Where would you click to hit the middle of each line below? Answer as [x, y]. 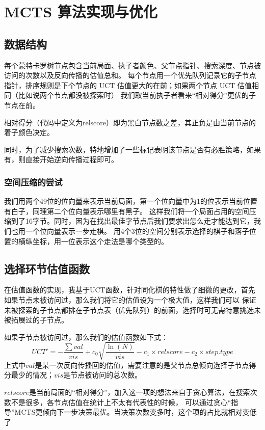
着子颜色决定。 [29, 132]
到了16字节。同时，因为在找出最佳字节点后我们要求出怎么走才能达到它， [132, 221]
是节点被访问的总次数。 [103, 375]
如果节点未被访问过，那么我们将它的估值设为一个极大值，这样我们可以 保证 [130, 299]
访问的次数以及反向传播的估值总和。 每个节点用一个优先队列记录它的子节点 [130, 75]
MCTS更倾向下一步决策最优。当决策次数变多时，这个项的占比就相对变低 [136, 412]
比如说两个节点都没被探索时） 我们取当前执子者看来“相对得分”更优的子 [137, 95]
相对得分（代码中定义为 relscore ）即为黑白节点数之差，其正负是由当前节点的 [130, 122]
